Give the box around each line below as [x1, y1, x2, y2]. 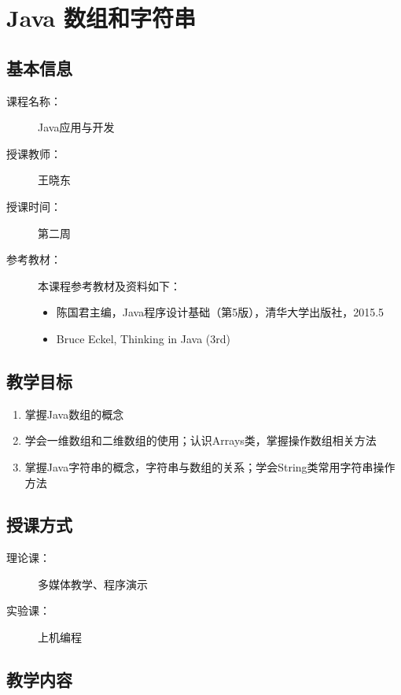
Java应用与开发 [38, 119, 115, 135]
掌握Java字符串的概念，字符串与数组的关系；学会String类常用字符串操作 [24, 458, 395, 475]
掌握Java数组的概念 [24, 405, 124, 422]
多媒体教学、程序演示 [38, 575, 148, 592]
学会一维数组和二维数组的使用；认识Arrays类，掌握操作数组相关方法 [24, 432, 377, 449]
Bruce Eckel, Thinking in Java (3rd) [56, 330, 230, 346]
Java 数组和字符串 [6, 2, 196, 34]
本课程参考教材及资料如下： [38, 277, 181, 294]
